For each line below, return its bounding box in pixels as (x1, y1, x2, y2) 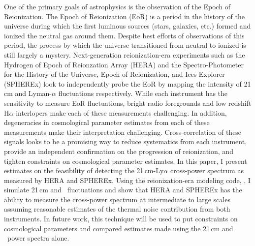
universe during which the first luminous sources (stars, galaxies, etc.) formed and (4, 21, 251, 31)
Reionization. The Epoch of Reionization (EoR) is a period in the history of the (4, 11, 245, 21)
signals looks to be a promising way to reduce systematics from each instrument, (4, 136, 247, 147)
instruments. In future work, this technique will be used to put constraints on (4, 214, 238, 224)
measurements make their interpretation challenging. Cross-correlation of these (4, 126, 242, 137)
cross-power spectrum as (170, 165, 244, 176)
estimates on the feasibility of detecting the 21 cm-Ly (4, 165, 164, 176)
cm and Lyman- (4, 88, 52, 98)
